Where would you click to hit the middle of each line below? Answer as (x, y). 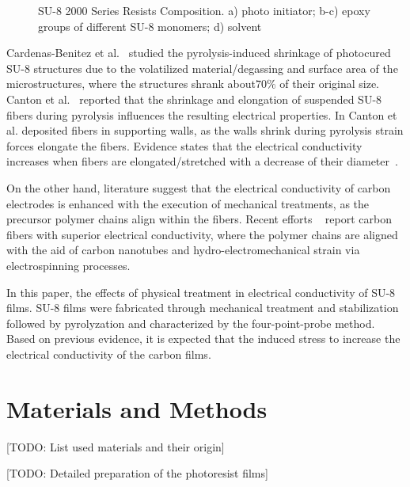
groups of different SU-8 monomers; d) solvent (150, 26)
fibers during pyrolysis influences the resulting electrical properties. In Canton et (202, 114)
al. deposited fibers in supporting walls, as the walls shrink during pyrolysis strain (205, 130)
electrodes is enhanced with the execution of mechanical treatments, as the (188, 203)
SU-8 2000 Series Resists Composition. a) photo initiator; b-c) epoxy (204, 10)
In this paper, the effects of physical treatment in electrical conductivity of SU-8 (201, 292)
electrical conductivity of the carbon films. (109, 354)
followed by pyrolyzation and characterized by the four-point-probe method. (191, 323)
